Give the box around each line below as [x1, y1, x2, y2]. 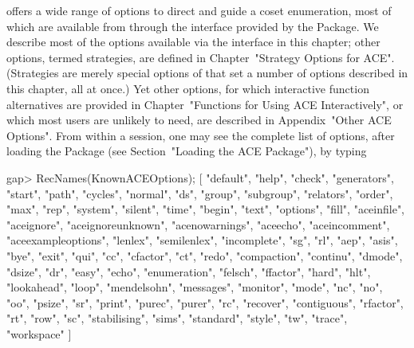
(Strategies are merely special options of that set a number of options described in [6, 65, 408, 81]
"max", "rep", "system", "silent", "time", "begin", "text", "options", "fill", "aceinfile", [6, 201, 405, 217]
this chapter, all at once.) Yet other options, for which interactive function [6, 80, 369, 96]
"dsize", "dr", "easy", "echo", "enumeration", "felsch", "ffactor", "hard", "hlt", [6, 263, 371, 280]
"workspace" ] [6, 325, 72, 342]
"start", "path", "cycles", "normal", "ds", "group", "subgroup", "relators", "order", [6, 185, 393, 201]
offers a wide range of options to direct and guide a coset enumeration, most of [6, 2, 392, 18]
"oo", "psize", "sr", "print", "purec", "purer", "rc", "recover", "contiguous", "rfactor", [6, 294, 404, 311]
